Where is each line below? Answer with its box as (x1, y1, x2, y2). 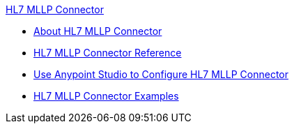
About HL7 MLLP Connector (33, 25, 162, 37)
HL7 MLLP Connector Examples (33, 90, 179, 102)
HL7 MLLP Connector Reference (33, 47, 182, 59)
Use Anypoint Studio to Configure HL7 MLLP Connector (33, 68, 288, 80)
